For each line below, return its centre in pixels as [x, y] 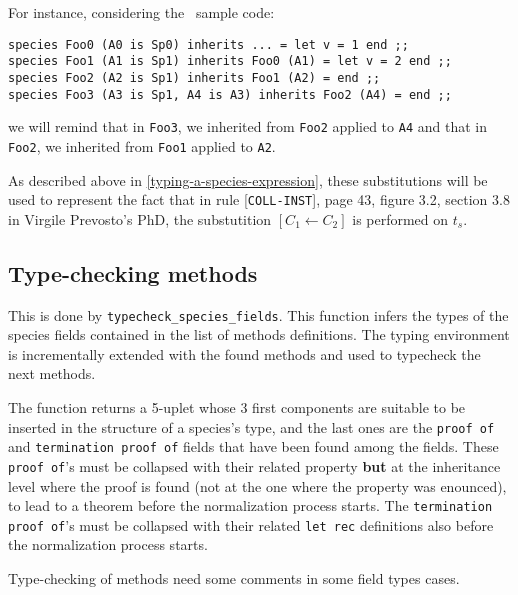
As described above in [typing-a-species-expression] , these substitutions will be [248, 179]
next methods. [52, 373]
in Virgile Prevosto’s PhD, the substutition [140, 218]
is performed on [400, 218]
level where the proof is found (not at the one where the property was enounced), [257, 485]
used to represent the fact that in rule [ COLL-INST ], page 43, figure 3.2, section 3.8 [259, 199]
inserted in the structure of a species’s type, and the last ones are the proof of [251, 426]
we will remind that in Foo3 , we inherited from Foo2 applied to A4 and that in [247, 126]
